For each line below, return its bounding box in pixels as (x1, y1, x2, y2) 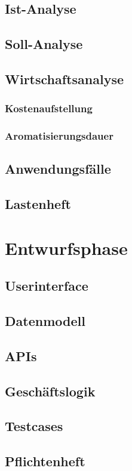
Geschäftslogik (5, 381, 96, 400)
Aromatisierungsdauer (5, 128, 113, 143)
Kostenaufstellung (5, 101, 93, 116)
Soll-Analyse (5, 35, 83, 53)
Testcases (5, 417, 63, 435)
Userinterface (5, 276, 88, 295)
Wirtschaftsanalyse (5, 69, 124, 88)
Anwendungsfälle (5, 159, 111, 178)
